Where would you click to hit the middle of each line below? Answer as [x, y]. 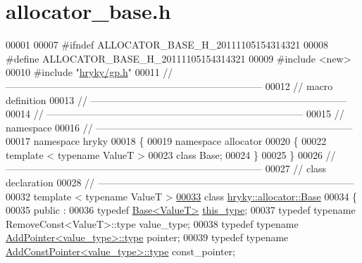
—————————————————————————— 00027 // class [166, 168]
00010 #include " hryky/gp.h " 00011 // [89, 72]
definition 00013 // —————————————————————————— [176, 100]
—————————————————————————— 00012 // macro [169, 85]
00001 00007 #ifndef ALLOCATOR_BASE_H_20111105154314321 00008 [167, 45]
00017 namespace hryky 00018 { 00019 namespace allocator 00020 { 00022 [166, 141]
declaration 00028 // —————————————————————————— [180, 182]
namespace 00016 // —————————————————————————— [179, 127]
